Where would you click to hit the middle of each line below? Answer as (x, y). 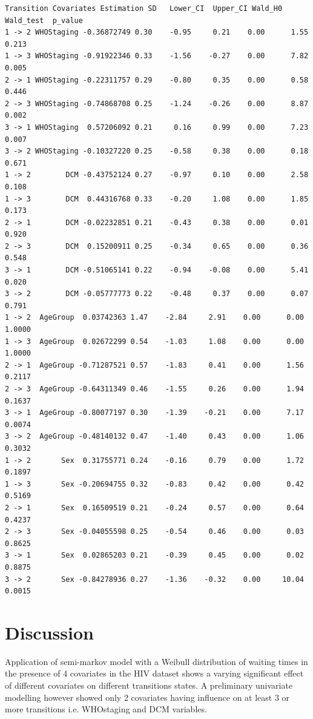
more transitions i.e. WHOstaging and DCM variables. (106, 709)
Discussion (49, 632)
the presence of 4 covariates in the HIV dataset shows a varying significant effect (154, 673)
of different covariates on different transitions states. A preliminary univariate (149, 685)
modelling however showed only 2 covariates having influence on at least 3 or (147, 697)
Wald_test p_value (44, 20)
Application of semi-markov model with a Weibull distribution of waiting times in (156, 661)
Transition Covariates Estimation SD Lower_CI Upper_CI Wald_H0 (144, 8)
